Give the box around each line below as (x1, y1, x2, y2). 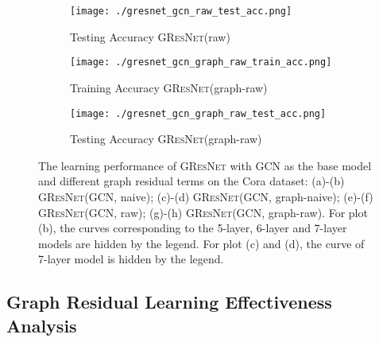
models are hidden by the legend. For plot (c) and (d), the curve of (38, 235, 365, 251)
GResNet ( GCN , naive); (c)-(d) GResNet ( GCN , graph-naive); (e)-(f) (38, 188, 373, 204)
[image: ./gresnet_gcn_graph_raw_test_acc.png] (70, 107, 327, 119)
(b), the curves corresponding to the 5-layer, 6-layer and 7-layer (38, 220, 347, 236)
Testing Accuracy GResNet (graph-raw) (70, 130, 262, 147)
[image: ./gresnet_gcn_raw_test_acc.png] (70, 6, 292, 17)
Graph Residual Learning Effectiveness (6, 290, 332, 314)
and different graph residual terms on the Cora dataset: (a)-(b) (38, 173, 345, 189)
